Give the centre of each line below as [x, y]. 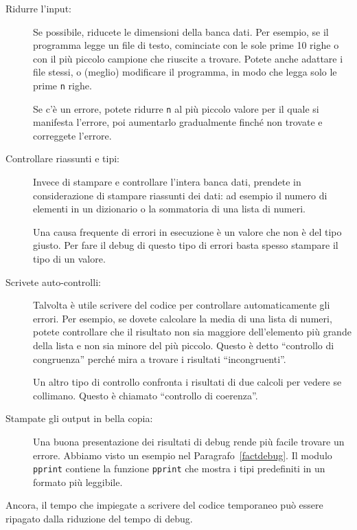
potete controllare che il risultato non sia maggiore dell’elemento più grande [192, 332]
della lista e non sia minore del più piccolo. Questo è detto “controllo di [184, 345]
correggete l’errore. [72, 135]
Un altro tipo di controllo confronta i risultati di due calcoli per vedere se [187, 382]
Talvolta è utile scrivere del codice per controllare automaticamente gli [182, 305]
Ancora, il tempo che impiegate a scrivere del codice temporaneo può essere [164, 505]
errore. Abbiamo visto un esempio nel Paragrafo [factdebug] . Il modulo [183, 455]
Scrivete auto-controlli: [53, 281]
